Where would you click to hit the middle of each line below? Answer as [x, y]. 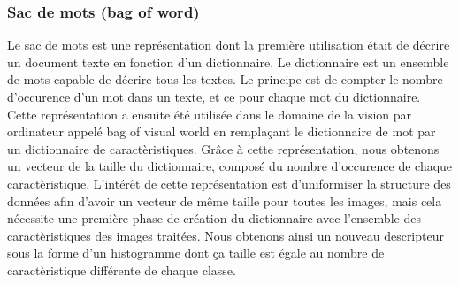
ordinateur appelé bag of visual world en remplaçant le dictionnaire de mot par [222, 131]
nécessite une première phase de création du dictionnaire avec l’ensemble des [214, 218]
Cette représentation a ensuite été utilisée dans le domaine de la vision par [210, 114]
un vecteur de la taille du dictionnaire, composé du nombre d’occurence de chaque [230, 166]
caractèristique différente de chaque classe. [122, 270]
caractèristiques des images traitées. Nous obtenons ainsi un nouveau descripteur [226, 235]
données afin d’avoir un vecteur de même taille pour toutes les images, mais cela [225, 200]
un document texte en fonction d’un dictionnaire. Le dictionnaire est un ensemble [228, 62]
